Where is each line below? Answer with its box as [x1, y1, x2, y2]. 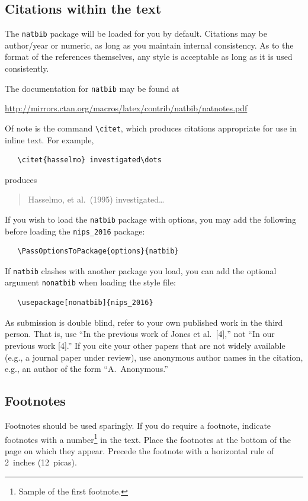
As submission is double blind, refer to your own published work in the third [5, 316, 283, 328]
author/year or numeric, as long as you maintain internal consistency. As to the [5, 38, 294, 51]
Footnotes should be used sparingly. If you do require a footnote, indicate [5, 419, 271, 431]
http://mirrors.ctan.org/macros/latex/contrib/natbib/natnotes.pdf [5, 102, 248, 114]
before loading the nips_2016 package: [5, 224, 145, 237]
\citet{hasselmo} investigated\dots [17, 156, 162, 165]
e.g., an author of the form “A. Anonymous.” [5, 362, 168, 375]
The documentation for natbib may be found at [5, 82, 179, 94]
